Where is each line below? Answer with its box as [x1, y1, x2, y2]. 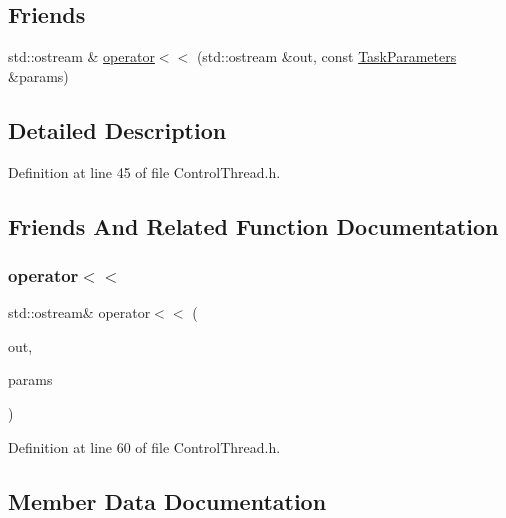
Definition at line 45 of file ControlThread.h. [8, 161, 281, 182]
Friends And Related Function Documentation [8, 210, 499, 241]
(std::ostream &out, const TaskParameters [196, 46, 457, 67]
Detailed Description [8, 114, 227, 145]
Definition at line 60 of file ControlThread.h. [8, 436, 281, 457]
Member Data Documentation [8, 485, 327, 516]
